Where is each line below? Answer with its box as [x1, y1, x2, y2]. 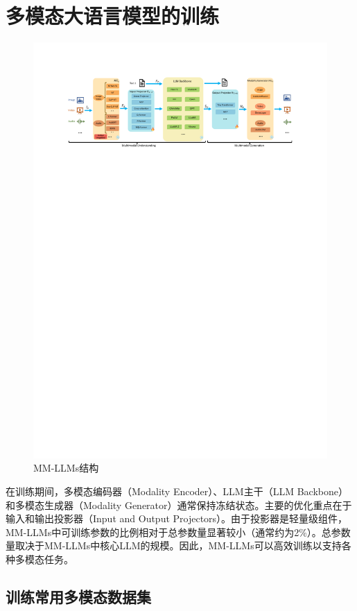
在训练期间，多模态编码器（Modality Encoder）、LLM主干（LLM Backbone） [6, 484, 348, 498]
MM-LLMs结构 [33, 461, 99, 475]
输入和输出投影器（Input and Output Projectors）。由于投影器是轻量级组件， [6, 511, 348, 526]
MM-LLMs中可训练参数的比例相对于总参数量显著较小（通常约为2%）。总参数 [6, 524, 351, 539]
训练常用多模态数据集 [6, 585, 151, 607]
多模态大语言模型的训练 [6, 1, 220, 30]
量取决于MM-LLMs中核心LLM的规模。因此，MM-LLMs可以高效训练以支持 [6, 538, 342, 553]
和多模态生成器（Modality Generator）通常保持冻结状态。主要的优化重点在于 [6, 497, 352, 512]
